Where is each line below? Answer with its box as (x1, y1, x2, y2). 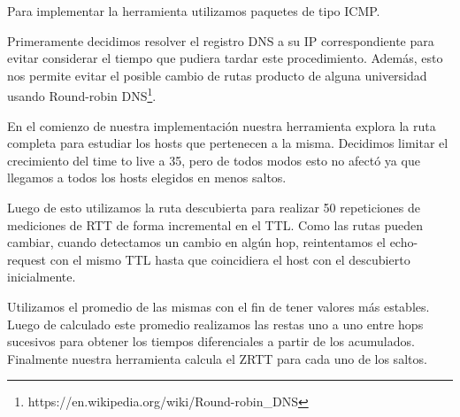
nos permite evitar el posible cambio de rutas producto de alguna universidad (7, 66, 427, 84)
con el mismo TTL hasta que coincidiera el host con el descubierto (50, 250, 410, 268)
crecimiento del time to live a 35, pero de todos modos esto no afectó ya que (7, 151, 420, 169)
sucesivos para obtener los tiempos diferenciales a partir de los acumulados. (7, 332, 415, 351)
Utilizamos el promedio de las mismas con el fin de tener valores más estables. (7, 297, 430, 315)
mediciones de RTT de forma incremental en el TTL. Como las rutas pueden (7, 215, 424, 234)
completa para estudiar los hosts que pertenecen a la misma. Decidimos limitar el (7, 134, 448, 152)
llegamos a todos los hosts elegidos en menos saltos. (7, 168, 287, 187)
